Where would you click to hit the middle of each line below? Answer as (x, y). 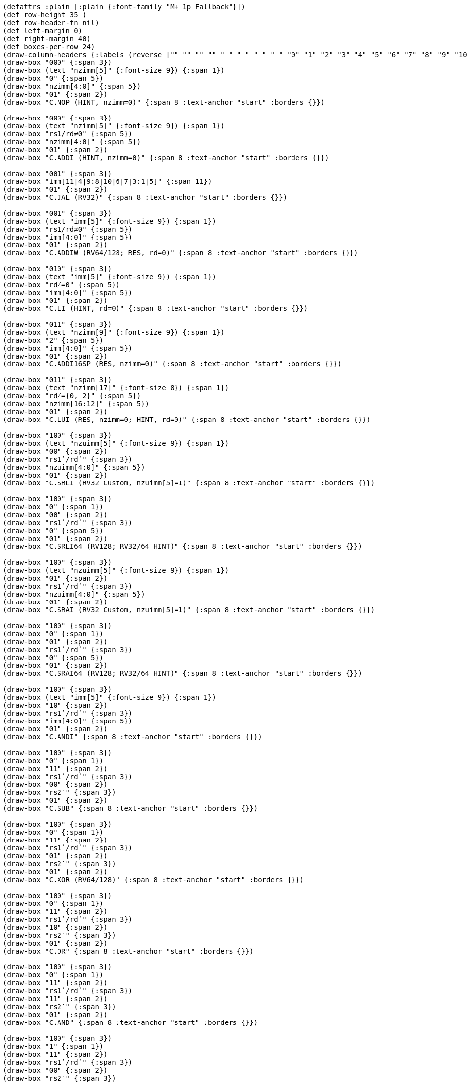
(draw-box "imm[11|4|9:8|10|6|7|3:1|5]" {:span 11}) (108, 181)
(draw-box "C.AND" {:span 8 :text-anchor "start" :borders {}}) (131, 1022)
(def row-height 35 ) (45, 15)
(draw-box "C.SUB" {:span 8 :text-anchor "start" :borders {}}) (131, 808)
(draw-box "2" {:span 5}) (53, 340)
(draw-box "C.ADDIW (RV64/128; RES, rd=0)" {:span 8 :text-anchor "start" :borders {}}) (181, 253)
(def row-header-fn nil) (51, 23)
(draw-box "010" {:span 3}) (58, 269)
